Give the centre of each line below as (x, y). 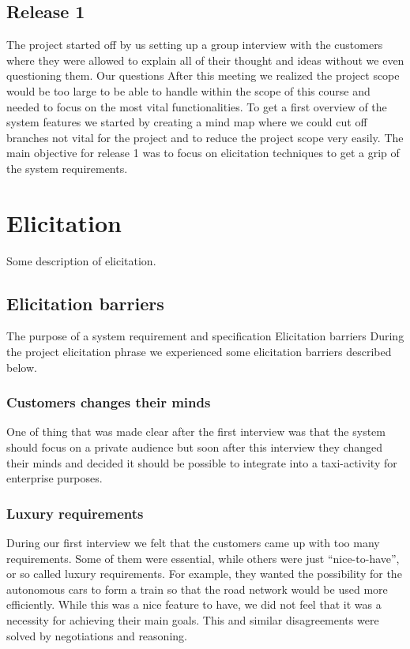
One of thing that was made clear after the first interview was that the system (196, 431)
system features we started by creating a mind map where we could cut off (187, 122)
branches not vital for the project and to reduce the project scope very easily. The (205, 137)
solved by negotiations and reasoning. (97, 635)
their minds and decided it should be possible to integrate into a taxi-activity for (202, 462)
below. (22, 367)
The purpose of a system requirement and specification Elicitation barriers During (205, 336)
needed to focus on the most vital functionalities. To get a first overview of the (197, 106)
